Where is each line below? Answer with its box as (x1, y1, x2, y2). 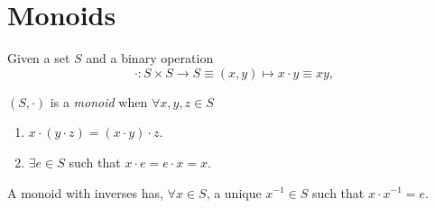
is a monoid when (50, 92, 148, 111)
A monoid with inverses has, (7, 183, 163, 202)
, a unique (206, 183, 262, 202)
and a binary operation (86, 49, 214, 68)
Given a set (7, 49, 70, 68)
